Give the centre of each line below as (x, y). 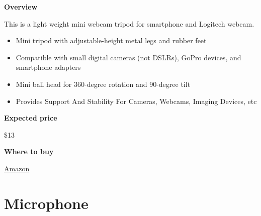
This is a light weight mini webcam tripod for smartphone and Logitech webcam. (129, 23)
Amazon (17, 168)
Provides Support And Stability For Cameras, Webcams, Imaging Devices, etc (136, 101)
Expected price (31, 118)
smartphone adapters (48, 67)
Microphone (46, 203)
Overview (21, 7)
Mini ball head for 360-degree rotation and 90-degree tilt (103, 84)
